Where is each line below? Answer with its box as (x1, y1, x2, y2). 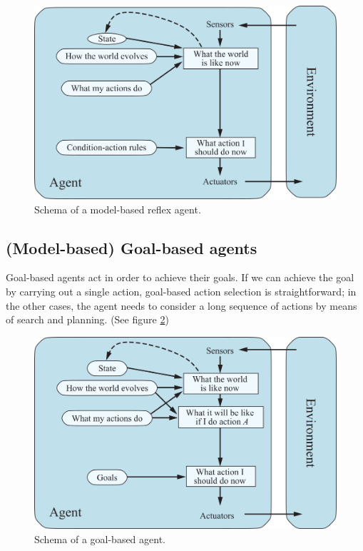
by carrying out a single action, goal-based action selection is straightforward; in (6, 283, 357, 298)
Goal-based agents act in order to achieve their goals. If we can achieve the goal (6, 270, 354, 285)
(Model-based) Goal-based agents (6, 236, 257, 258)
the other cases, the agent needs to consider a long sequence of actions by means (6, 298, 357, 313)
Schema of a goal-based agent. (34, 531, 166, 546)
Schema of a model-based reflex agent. (34, 201, 201, 216)
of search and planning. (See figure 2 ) (6, 312, 169, 327)
